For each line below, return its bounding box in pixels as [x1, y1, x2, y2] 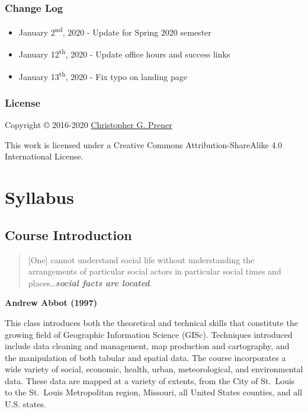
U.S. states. [5, 398, 46, 410]
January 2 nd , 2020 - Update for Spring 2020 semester [18, 24, 211, 38]
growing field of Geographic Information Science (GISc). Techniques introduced [5, 328, 293, 340]
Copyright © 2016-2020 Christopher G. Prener [5, 119, 172, 131]
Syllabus [5, 185, 74, 209]
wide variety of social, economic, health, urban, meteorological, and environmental [5, 363, 303, 375]
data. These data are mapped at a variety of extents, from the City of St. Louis [5, 374, 295, 387]
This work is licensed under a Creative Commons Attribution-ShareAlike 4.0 [5, 138, 283, 151]
